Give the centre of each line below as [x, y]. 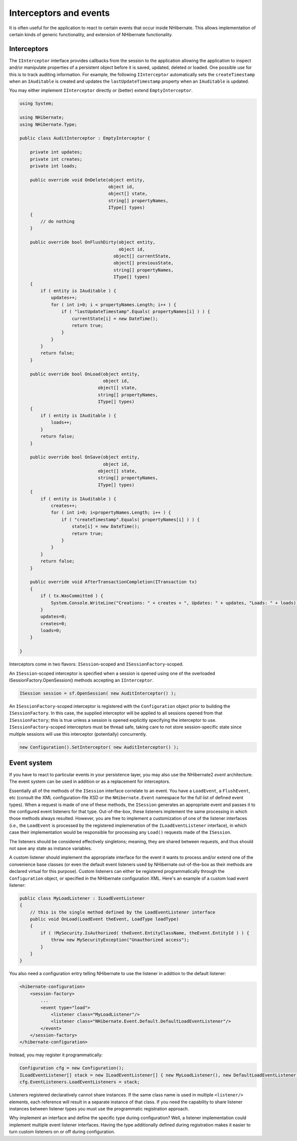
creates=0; [53, 624]
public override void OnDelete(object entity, [88, 180]
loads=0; [51, 631]
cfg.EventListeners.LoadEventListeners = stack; [80, 1082]
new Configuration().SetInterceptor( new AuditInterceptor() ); [99, 747]
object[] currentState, [142, 256]
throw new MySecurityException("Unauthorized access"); [120, 940]
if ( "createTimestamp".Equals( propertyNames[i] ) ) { [130, 519]
